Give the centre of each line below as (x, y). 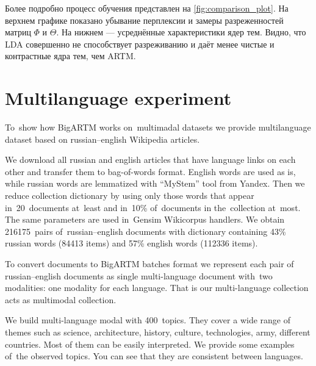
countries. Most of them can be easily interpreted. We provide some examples (150, 344)
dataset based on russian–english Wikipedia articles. (102, 139)
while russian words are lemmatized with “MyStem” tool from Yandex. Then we (155, 183)
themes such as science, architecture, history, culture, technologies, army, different (158, 332)
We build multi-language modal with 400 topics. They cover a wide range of (148, 320)
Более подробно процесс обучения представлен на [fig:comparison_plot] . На (147, 8)
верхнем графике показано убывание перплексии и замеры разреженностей (144, 20)
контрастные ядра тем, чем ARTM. (70, 56)
